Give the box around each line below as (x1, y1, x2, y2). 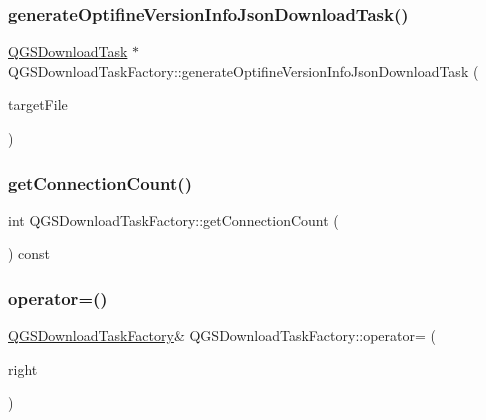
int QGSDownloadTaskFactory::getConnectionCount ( (8, 209, 339, 230)
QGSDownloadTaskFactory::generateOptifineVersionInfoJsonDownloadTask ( (8, 60, 479, 81)
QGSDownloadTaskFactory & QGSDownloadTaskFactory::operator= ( (8, 325, 436, 346)
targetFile (8, 94, 68, 115)
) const (8, 243, 51, 264)
